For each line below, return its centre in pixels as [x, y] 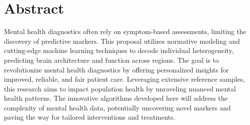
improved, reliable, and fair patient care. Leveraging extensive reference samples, [125, 79]
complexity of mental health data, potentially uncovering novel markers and [117, 107]
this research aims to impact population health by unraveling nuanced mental [120, 88]
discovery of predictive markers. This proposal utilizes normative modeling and [122, 41]
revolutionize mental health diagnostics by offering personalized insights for [116, 69]
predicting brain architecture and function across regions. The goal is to [112, 60]
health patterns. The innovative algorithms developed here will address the [116, 98]
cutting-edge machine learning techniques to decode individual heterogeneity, [119, 50]
